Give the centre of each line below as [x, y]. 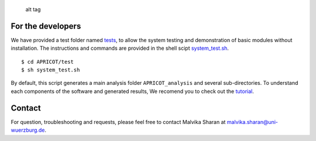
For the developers [46, 26]
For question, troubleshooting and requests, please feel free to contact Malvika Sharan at [118, 122]
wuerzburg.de [28, 130]
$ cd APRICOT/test [48, 62]
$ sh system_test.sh [51, 70]
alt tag [33, 9]
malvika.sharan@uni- [252, 122]
